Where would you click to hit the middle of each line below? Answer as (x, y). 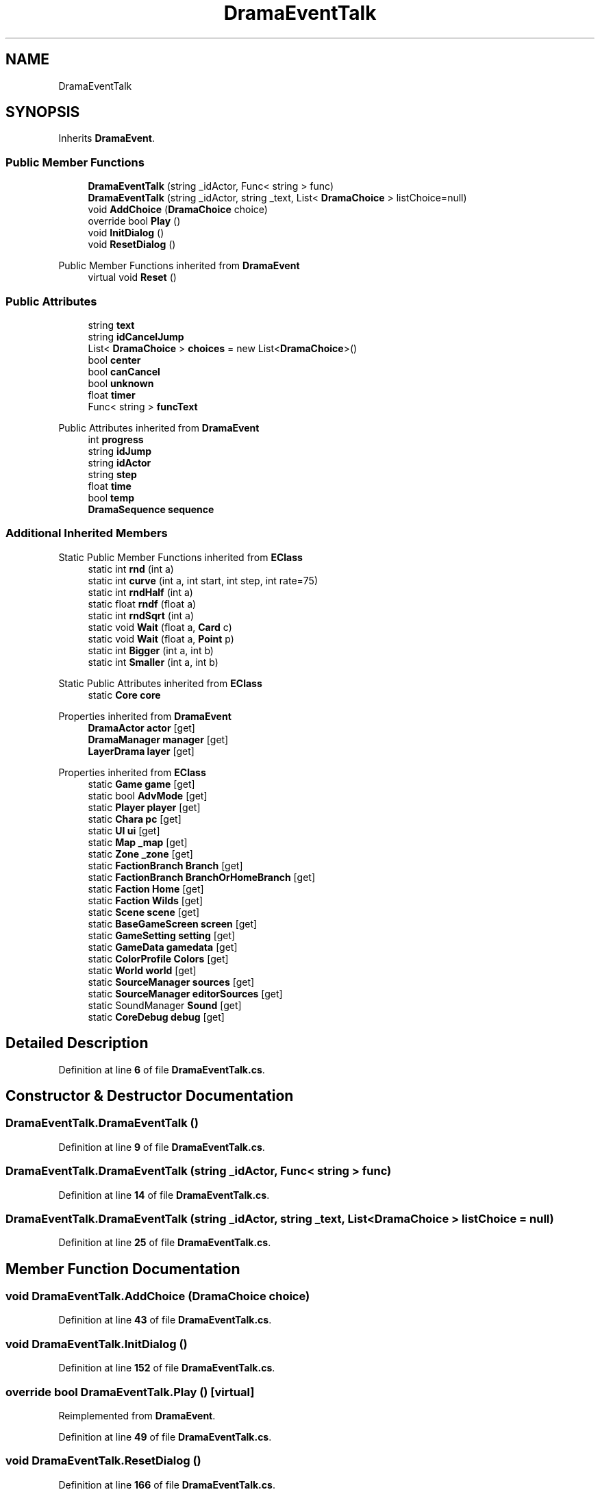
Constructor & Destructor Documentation (150, 1095)
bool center (114, 360)
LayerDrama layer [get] (141, 751)
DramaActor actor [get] (141, 728)
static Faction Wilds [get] (146, 900)
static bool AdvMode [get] (148, 795)
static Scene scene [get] (144, 912)
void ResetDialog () (132, 245)
